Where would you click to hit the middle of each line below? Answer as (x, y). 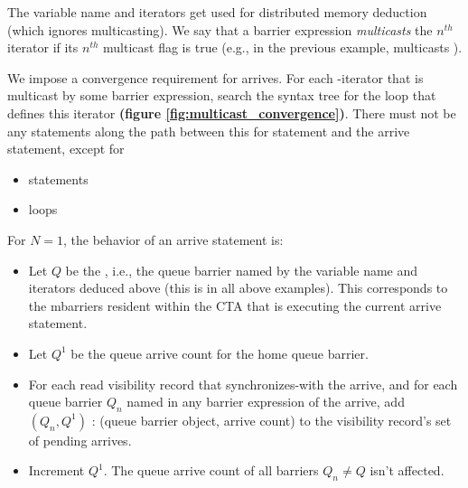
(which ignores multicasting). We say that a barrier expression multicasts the (220, 29)
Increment (56, 470)
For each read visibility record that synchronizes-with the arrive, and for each (243, 384)
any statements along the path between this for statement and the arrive (209, 131)
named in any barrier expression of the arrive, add (266, 402)
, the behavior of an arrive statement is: (173, 239)
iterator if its (43, 47)
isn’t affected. (407, 470)
